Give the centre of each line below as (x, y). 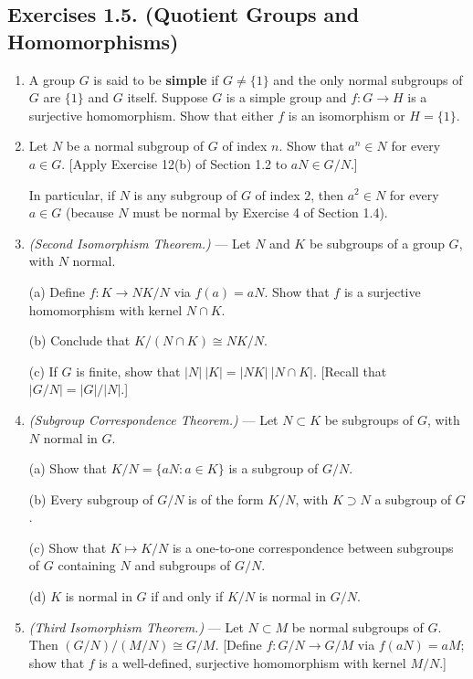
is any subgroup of (185, 194)
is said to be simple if (156, 79)
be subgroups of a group (377, 243)
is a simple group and (286, 97)
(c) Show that (68, 547)
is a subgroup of (273, 468)
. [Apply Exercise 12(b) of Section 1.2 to (174, 163)
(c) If (43, 371)
